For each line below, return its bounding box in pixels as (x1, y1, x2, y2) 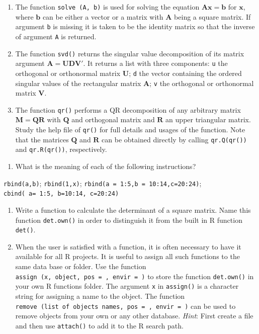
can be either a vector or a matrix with (42, 11, 163, 22)
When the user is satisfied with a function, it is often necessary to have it (15, 241, 241, 252)
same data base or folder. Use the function (15, 261, 146, 271)
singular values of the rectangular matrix (15, 77, 141, 88)
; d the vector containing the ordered (129, 67, 242, 78)
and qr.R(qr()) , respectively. (15, 144, 107, 154)
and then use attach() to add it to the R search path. (15, 320, 184, 330)
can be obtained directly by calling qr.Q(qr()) (102, 134, 247, 144)
